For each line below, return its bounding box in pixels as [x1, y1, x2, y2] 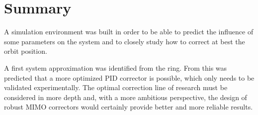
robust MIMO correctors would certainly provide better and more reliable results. [4, 102, 253, 112]
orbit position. [4, 46, 47, 56]
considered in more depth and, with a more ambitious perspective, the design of [4, 92, 247, 102]
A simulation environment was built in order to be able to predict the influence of [4, 26, 254, 37]
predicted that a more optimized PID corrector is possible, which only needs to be [4, 72, 255, 83]
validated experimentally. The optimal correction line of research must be [4, 82, 228, 93]
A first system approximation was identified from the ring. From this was [4, 62, 227, 73]
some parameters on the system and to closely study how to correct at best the [4, 36, 245, 46]
